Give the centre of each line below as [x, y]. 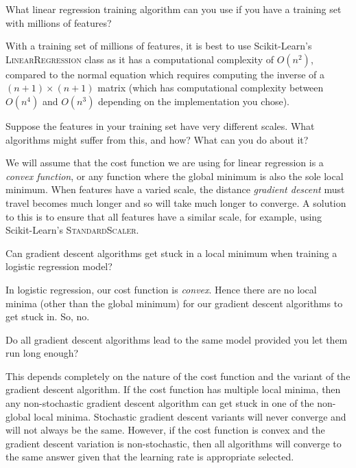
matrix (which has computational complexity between [211, 88]
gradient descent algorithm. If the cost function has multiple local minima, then [173, 389]
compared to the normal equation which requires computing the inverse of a [165, 74]
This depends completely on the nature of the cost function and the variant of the [178, 376]
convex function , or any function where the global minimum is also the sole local [175, 176]
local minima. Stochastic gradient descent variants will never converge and [190, 416]
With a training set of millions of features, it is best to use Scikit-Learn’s [159, 46]
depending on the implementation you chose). [194, 101]
